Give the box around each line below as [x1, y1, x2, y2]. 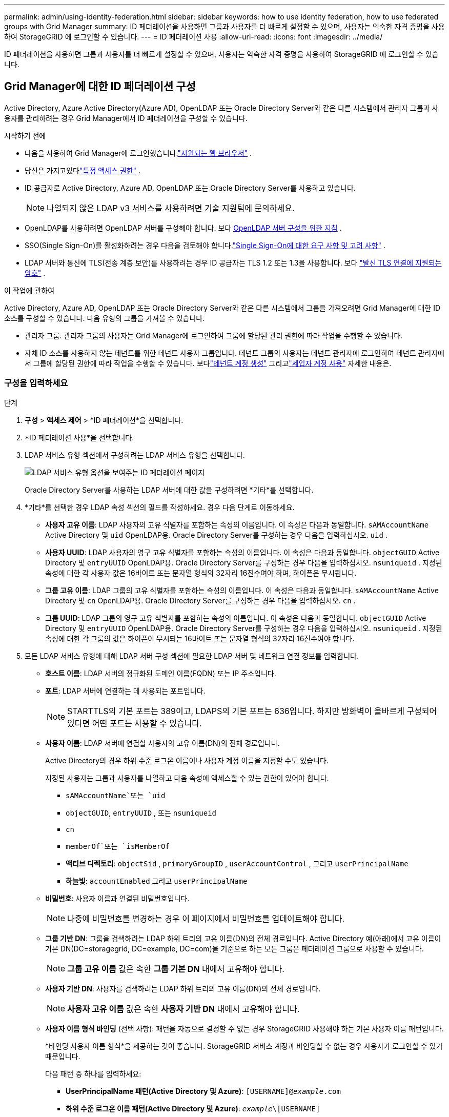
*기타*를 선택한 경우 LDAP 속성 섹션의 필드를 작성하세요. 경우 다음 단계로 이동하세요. [25, 502, 295, 512]
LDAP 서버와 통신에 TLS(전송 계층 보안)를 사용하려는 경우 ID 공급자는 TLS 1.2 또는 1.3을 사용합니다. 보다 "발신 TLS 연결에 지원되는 [25, 258, 442, 267]
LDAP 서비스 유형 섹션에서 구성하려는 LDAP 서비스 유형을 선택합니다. [25, 450, 245, 459]
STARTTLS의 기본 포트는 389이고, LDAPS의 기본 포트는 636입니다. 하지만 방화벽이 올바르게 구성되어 [67, 705, 437, 716]
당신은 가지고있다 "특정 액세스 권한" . [25, 166, 141, 175]
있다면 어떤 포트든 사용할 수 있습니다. [67, 718, 202, 728]
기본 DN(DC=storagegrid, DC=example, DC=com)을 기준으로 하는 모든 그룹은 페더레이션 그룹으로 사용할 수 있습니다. [45, 944, 424, 953]
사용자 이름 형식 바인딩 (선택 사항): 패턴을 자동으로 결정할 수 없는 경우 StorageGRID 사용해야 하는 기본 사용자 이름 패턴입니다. [45, 1024, 444, 1033]
